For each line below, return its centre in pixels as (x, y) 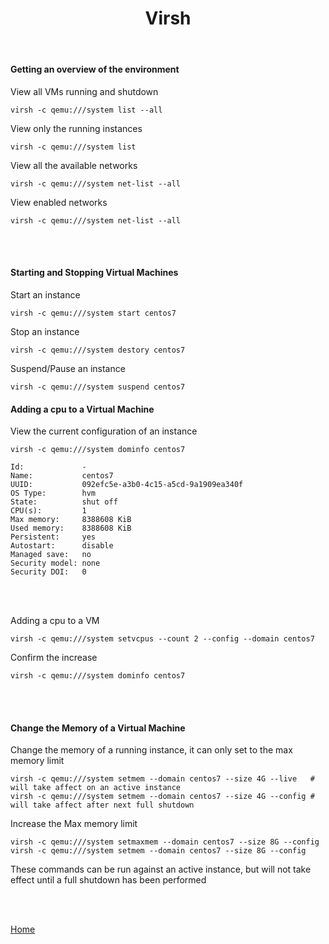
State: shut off (64, 502)
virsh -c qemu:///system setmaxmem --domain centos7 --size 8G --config (165, 842)
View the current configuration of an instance (104, 431)
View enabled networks (59, 202)
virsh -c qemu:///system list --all (86, 110)
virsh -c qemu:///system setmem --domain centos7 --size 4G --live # (162, 779)
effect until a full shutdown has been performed (108, 880)
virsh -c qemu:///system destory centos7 (98, 350)
